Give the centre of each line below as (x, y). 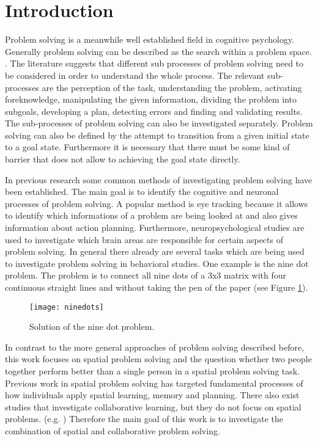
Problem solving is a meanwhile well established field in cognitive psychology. (150, 39)
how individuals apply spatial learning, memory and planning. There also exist (152, 395)
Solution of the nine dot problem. (92, 326)
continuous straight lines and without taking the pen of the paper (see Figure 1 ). (157, 287)
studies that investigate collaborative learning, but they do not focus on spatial (153, 406)
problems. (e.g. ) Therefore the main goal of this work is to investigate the (144, 419)
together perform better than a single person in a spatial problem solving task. (153, 371)
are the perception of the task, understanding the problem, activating (172, 87)
